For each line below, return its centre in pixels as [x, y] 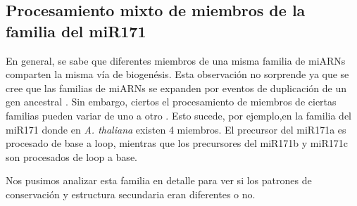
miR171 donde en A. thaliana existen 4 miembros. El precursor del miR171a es [176, 129]
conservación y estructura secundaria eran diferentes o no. [131, 194]
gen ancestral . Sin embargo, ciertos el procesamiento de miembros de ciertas [171, 102]
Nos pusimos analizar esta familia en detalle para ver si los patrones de [159, 180]
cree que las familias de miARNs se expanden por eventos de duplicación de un [176, 88]
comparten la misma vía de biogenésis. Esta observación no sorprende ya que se [177, 74]
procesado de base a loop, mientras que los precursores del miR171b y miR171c [177, 143]
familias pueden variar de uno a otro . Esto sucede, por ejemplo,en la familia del [178, 115]
